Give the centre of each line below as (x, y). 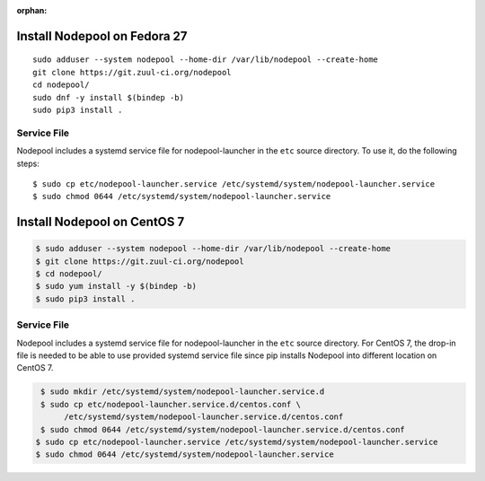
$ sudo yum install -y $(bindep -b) (116, 286)
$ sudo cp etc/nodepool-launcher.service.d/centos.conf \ (171, 404)
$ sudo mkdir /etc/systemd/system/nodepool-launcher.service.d (183, 392)
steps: (28, 163)
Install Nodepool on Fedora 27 (102, 36)
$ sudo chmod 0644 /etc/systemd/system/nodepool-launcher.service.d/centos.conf (223, 429)
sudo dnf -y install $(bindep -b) (108, 97)
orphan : (32, 10)
